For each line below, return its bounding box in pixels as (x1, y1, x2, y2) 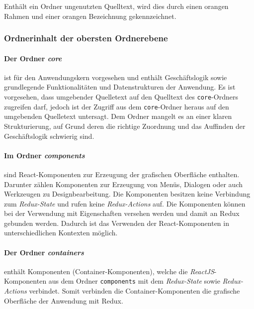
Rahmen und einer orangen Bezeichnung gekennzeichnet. (4, 10, 176, 21)
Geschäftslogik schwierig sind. (4, 130, 94, 141)
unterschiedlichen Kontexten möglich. (4, 227, 118, 238)
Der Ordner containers (4, 247, 84, 257)
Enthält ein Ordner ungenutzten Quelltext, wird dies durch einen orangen (4, 1, 229, 11)
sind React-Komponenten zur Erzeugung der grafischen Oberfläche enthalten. (4, 169, 240, 179)
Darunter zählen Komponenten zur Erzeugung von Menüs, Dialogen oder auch (4, 179, 243, 189)
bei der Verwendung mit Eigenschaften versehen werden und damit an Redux (4, 208, 240, 218)
